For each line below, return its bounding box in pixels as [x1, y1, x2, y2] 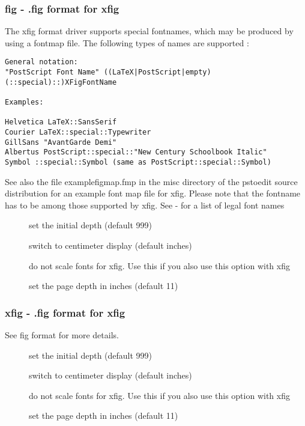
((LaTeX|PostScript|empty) [103, 68, 211, 77]
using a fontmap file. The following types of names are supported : [5, 36, 249, 49]
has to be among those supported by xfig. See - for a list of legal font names [5, 198, 285, 211]
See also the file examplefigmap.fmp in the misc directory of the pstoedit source [5, 175, 298, 187]
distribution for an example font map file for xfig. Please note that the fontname [5, 187, 301, 199]
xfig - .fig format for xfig [5, 305, 125, 320]
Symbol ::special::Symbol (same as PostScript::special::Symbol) [5, 157, 271, 166]
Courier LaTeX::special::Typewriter [5, 128, 151, 136]
